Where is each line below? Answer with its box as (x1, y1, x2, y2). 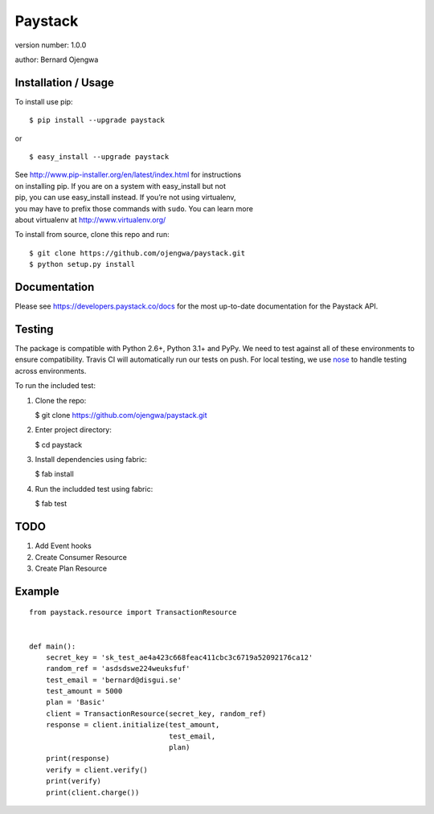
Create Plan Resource (35, 563, 108, 573)
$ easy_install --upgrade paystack (29, 153, 170, 162)
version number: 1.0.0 (14, 40, 87, 50)
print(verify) (45, 776, 102, 786)
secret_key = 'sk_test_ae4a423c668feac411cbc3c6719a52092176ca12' (45, 652, 313, 662)
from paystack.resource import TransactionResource (29, 607, 237, 617)
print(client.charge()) (45, 787, 140, 797)
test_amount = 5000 (45, 687, 123, 696)
